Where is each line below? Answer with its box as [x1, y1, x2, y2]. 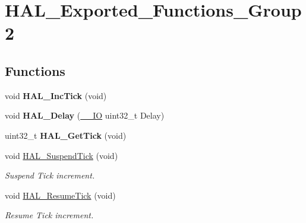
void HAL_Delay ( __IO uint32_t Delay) [5, 109, 165, 122]
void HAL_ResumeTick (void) [5, 189, 116, 201]
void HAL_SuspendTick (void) [5, 149, 118, 161]
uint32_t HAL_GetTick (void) [5, 129, 127, 141]
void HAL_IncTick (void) [5, 89, 107, 101]
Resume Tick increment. [5, 209, 94, 221]
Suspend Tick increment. [5, 169, 95, 181]
